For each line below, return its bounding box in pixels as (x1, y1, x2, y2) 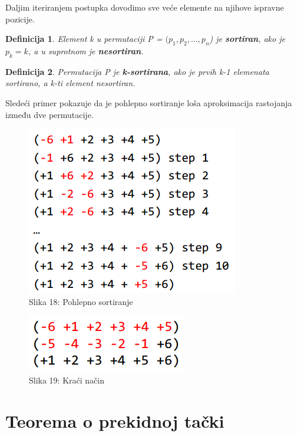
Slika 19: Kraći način (29, 373, 105, 386)
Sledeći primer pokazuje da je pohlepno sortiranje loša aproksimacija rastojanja (5, 96, 292, 109)
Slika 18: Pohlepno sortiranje (29, 295, 133, 307)
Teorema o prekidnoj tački (5, 408, 225, 432)
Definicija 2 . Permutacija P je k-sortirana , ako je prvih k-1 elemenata (5, 65, 269, 77)
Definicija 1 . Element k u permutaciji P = (5, 32, 163, 45)
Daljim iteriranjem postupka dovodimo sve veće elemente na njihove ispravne (5, 1, 284, 13)
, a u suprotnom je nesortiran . (28, 44, 144, 57)
